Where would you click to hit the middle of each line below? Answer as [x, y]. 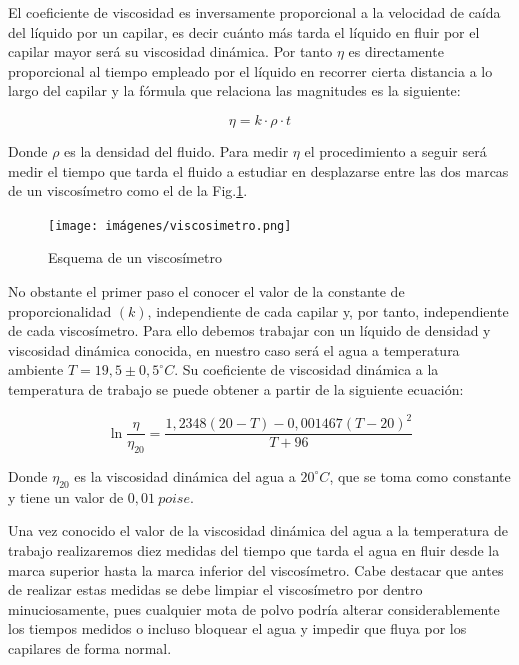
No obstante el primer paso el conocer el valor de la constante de [206, 291]
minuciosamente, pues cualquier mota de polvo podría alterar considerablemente [254, 608]
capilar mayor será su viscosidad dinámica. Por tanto [170, 51]
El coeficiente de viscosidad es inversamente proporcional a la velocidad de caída [254, 12]
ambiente [36, 369]
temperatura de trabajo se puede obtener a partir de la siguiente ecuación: [236, 388]
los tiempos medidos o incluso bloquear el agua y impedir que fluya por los [237, 628]
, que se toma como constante [420, 475]
